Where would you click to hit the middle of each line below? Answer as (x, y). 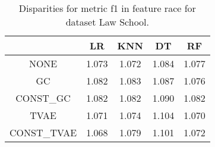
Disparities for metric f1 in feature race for (107, 8)
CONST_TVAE (43, 132)
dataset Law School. (107, 22)
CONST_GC (43, 98)
